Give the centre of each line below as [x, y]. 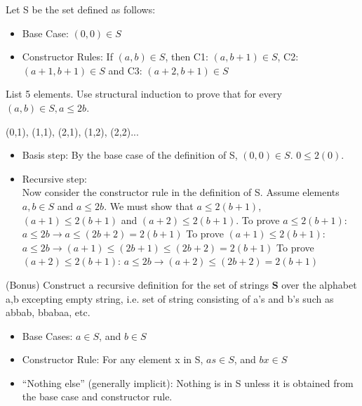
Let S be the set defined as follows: [81, 9]
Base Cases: [47, 335]
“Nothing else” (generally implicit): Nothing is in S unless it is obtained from [188, 382]
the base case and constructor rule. [97, 397]
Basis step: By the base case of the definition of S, [130, 155]
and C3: [125, 70]
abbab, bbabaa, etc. [48, 312]
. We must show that [149, 205]
